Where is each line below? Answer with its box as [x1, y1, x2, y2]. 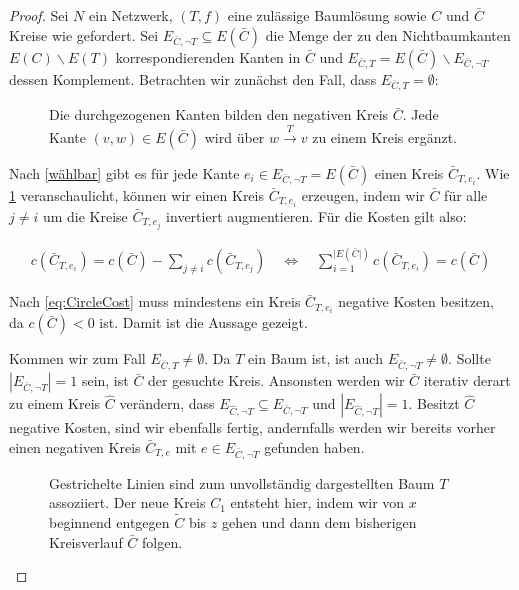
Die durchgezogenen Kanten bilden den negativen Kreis [49, 104, 389, 125]
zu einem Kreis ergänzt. [312, 126, 458, 147]
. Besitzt [408, 393, 460, 414]
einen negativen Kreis [9, 436, 141, 457]
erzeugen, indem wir [301, 184, 425, 205]
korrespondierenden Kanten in [115, 46, 301, 67]
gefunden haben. [264, 436, 365, 457]
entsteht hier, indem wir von [230, 492, 405, 513]
